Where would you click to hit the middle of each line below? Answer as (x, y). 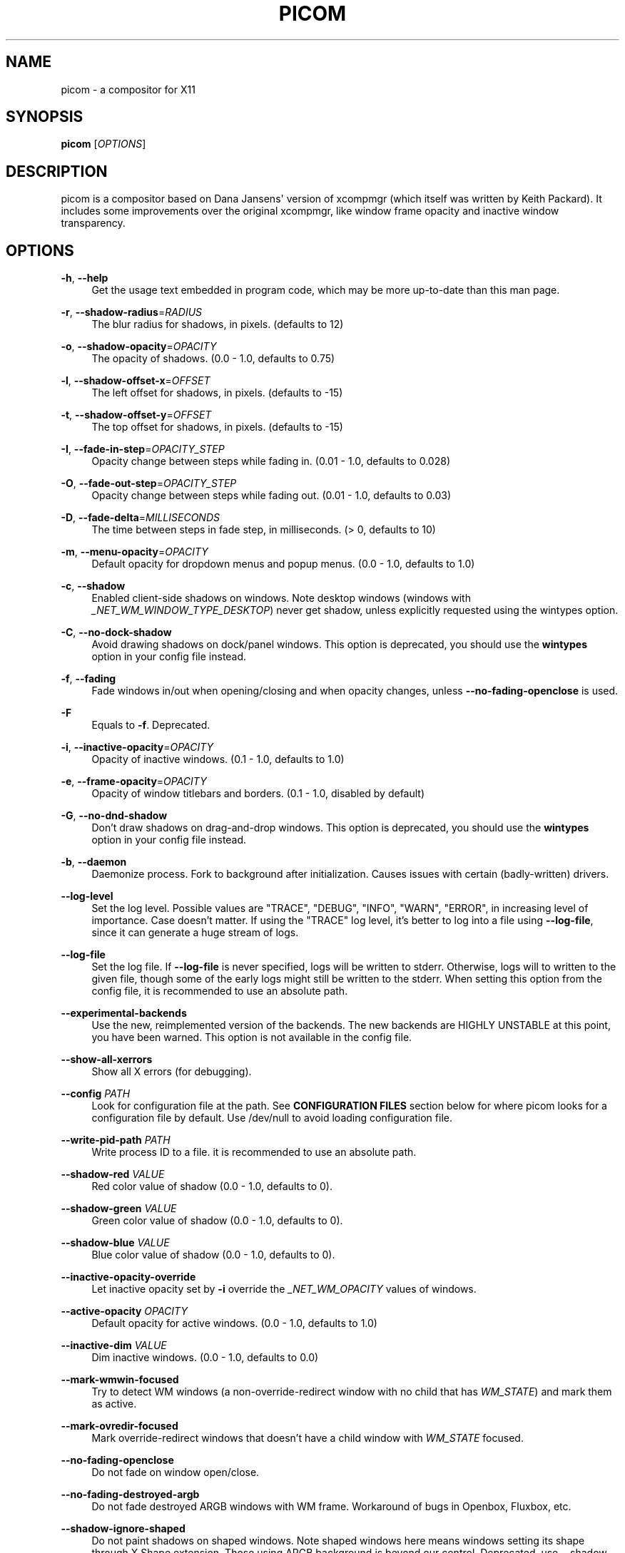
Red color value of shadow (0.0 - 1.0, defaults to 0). (212, 1186)
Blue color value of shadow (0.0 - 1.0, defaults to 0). (213, 1255)
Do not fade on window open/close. (176, 1472)
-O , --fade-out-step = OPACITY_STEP (149, 483)
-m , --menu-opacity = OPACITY (134, 552)
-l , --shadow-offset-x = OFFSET (136, 381)
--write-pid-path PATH (116, 1140)
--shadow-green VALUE (119, 1209)
